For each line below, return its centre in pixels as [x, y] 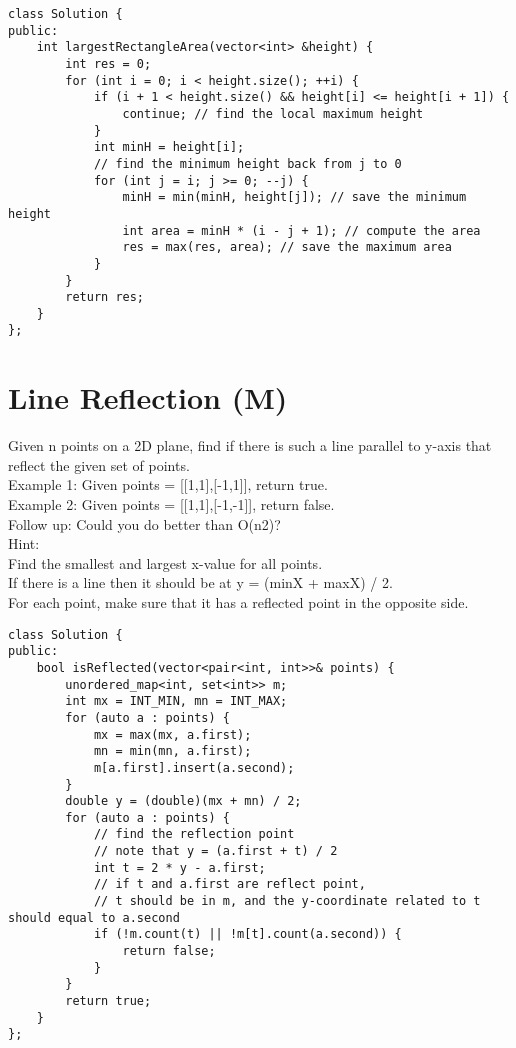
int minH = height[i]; [169, 147]
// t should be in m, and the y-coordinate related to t [287, 901]
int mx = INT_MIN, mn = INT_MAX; [176, 701]
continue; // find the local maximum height [273, 113]
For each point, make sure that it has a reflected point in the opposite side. [238, 602]
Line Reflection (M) [148, 397]
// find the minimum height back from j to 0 [247, 163]
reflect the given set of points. [99, 464]
